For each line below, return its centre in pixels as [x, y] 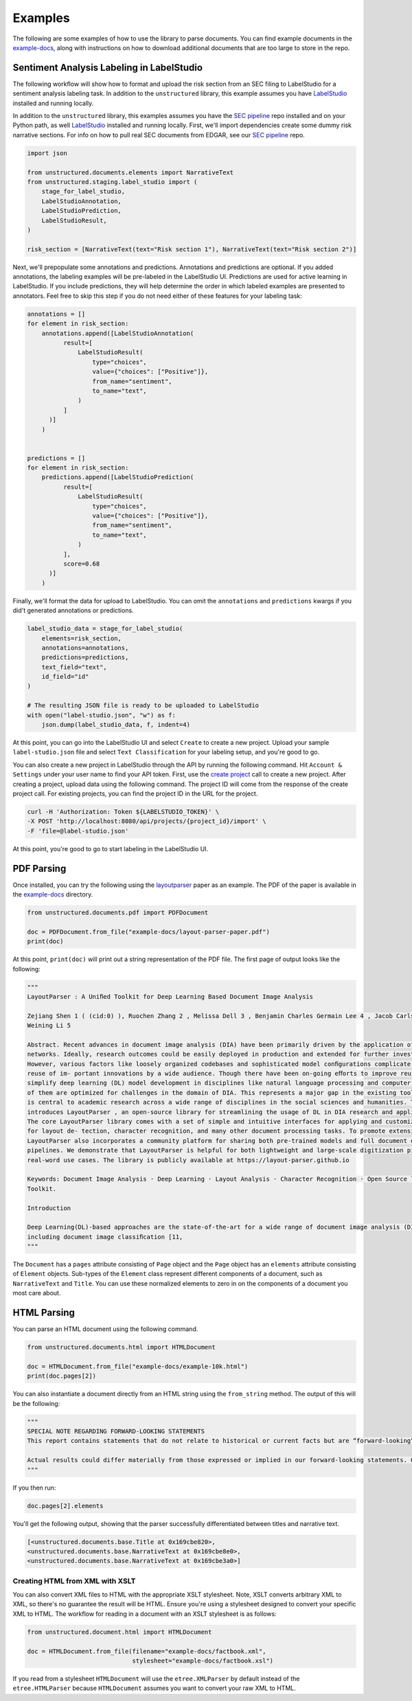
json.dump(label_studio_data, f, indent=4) [116, 725]
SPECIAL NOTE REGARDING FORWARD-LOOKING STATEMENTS [116, 1432]
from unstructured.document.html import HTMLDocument [119, 1632]
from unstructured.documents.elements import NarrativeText [130, 172]
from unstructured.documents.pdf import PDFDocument [118, 913]
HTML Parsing [44, 1313]
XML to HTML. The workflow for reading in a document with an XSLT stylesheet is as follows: [145, 1614]
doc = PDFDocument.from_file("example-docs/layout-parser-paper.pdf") [149, 931]
